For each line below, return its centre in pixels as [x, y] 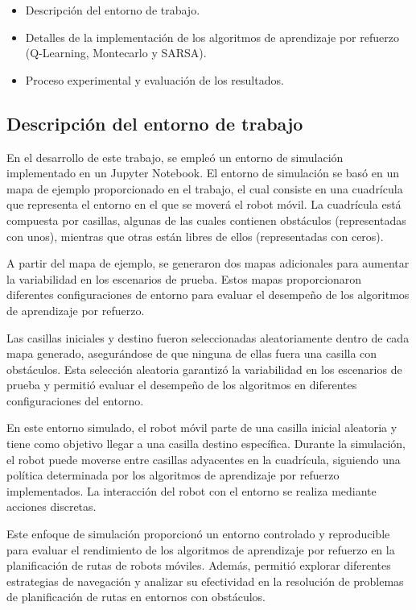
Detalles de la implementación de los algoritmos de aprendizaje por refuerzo [212, 37]
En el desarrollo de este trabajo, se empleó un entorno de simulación [175, 157]
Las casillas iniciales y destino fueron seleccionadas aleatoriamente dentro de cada [208, 337]
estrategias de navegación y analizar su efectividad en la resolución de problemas [205, 581]
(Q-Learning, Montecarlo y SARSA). [116, 53]
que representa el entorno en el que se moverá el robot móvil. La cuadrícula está [204, 204]
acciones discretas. [51, 506]
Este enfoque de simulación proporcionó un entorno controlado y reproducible [198, 534]
